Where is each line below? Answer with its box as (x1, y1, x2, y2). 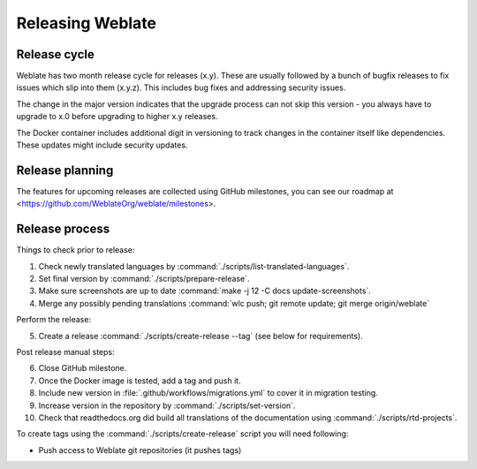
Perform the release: (16, 314, 92, 325)
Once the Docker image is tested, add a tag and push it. (38, 375, 242, 386)
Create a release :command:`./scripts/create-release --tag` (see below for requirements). (38, 330, 363, 341)
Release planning (16, 163, 114, 178)
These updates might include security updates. (16, 140, 188, 150)
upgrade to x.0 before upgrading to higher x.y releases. (16, 111, 218, 122)
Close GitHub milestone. (38, 363, 127, 374)
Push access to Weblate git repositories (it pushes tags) (38, 444, 242, 455)
